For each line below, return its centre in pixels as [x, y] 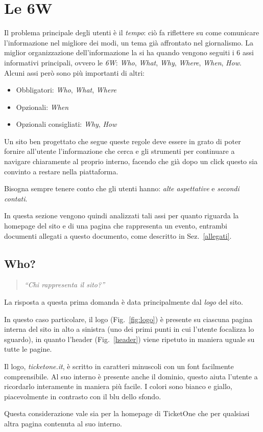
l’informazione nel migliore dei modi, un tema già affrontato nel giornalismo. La [129, 42]
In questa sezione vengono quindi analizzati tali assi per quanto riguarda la [122, 215]
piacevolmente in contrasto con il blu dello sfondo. [83, 396]
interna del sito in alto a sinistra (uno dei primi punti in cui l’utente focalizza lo [129, 329]
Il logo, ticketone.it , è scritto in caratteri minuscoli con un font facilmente [119, 366]
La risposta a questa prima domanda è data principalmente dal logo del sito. [124, 302]
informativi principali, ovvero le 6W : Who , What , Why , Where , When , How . [123, 62]
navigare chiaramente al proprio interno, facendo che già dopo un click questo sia [131, 161]
